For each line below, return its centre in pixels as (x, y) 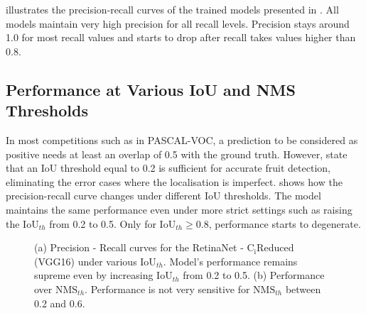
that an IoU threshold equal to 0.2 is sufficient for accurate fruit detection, (168, 168)
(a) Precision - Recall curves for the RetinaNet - (139, 247)
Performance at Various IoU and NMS (151, 89)
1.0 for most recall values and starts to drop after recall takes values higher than (181, 37)
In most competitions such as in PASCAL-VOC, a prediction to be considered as (182, 139)
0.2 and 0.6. (60, 303)
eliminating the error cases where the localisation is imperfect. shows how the (174, 181)
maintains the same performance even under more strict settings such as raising (179, 209)
